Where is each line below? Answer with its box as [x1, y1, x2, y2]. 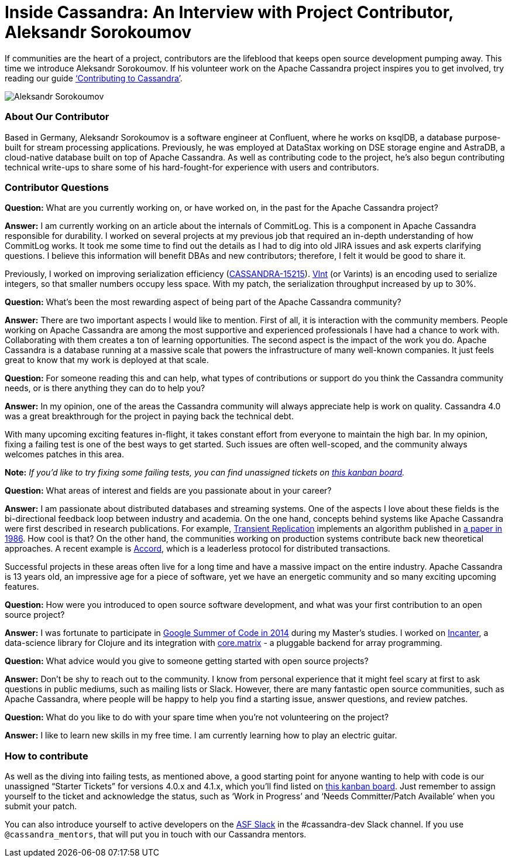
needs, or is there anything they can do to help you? [5, 383, 205, 394]
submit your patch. [5, 801, 77, 811]
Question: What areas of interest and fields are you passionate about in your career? [5, 485, 332, 496]
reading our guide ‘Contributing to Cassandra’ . [5, 73, 183, 83]
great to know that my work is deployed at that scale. [5, 355, 209, 365]
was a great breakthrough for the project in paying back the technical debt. [5, 411, 294, 422]
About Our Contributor [5, 111, 109, 123]
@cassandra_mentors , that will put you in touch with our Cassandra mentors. [5, 829, 307, 839]
